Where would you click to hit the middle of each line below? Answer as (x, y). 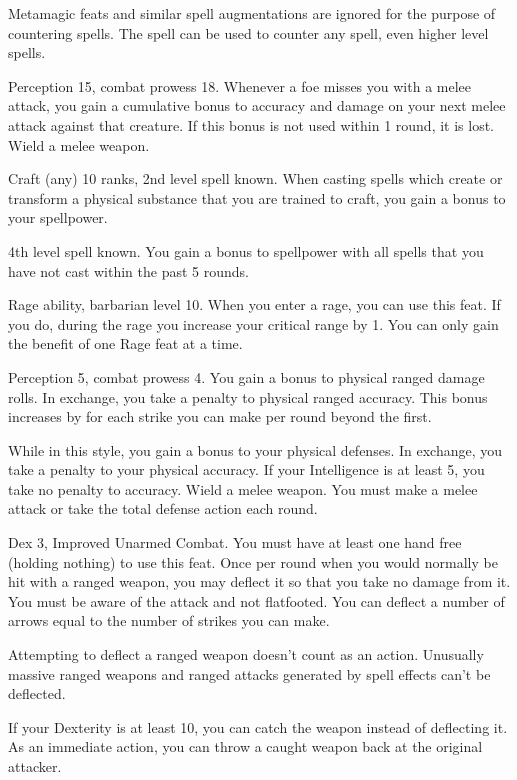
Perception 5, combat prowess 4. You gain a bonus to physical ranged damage (246, 376)
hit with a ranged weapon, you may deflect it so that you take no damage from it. (259, 581)
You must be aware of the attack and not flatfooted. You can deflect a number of (256, 600)
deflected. (37, 693)
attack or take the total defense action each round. (163, 508)
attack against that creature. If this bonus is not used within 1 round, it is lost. (251, 124)
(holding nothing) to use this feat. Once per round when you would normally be (253, 561)
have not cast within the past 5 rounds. (128, 270)
